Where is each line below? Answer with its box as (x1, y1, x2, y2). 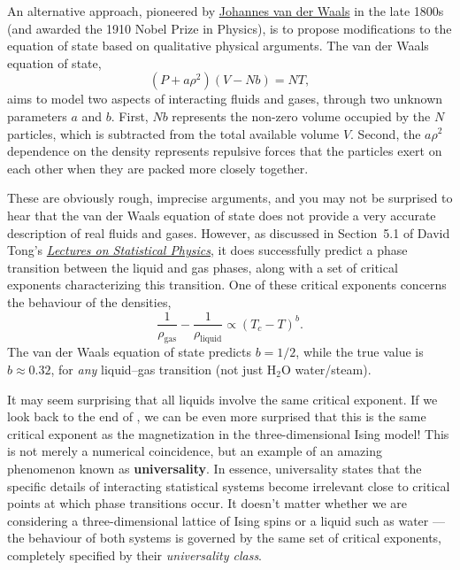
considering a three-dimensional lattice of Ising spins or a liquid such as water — (7, 511, 445, 529)
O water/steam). (280, 359, 372, 378)
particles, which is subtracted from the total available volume (7, 124, 340, 142)
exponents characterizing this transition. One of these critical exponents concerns (7, 275, 447, 294)
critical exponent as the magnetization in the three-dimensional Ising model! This (7, 424, 449, 443)
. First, (111, 106, 149, 125)
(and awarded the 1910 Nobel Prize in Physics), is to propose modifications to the (7, 19, 452, 37)
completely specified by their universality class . (7, 545, 263, 564)
